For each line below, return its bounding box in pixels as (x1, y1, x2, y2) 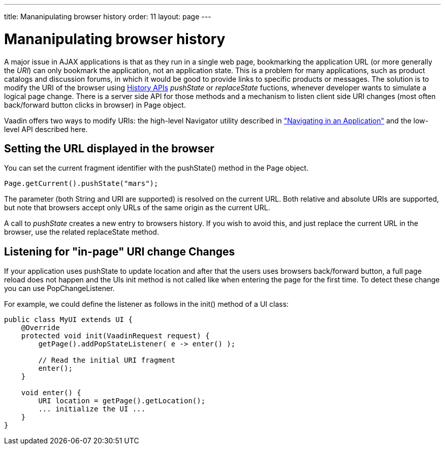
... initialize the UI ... (38, 405, 146, 413)
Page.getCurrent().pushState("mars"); (4, 179, 158, 188)
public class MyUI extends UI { (4, 315, 133, 324)
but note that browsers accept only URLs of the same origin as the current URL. (4, 203, 270, 212)
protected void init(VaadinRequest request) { (21, 332, 210, 340)
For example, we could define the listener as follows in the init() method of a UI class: (4, 300, 289, 309)
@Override (21, 324, 60, 332)
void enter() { (21, 389, 81, 397)
